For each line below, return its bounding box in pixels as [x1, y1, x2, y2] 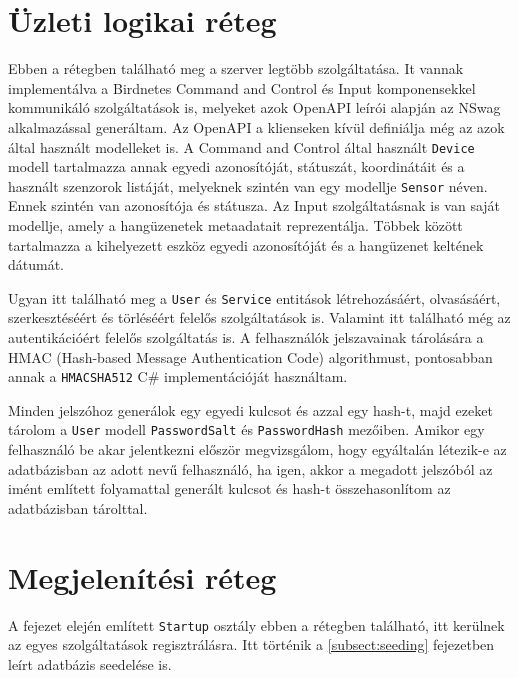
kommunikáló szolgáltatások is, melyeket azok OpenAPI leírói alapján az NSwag [8, 97, 501, 118]
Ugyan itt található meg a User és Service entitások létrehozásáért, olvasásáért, [8, 287, 501, 308]
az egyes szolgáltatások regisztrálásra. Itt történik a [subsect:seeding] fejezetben [8, 634, 495, 655]
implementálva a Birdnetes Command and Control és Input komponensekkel [8, 77, 476, 98]
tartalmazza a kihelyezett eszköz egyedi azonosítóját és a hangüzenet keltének [8, 234, 484, 255]
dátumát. [8, 254, 65, 275]
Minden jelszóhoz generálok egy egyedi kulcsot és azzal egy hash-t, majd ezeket [8, 399, 493, 420]
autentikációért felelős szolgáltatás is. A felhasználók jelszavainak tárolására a [8, 327, 484, 348]
